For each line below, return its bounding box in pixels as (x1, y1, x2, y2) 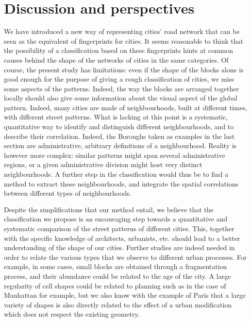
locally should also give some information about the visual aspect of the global (4, 93, 237, 103)
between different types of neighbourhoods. (4, 188, 132, 198)
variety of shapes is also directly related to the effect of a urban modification (4, 299, 232, 309)
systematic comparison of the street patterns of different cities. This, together (4, 223, 234, 233)
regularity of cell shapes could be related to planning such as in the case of (4, 280, 226, 290)
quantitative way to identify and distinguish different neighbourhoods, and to (4, 121, 234, 132)
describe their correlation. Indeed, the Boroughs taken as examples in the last (4, 131, 235, 141)
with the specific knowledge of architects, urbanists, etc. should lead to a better (4, 233, 240, 243)
